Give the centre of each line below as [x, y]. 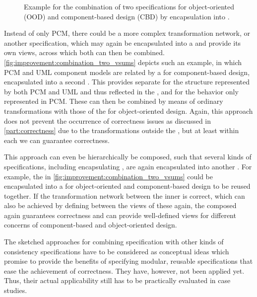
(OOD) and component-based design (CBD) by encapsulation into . [127, 16]
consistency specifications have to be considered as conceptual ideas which [117, 251]
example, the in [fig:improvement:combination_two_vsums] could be [109, 176]
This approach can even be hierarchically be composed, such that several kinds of [128, 157]
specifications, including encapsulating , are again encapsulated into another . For [128, 166]
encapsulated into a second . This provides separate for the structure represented [127, 82]
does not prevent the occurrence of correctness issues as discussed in [108, 120]
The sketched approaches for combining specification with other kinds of [114, 242]
